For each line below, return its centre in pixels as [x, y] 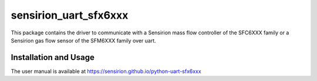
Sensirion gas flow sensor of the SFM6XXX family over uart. [84, 40]
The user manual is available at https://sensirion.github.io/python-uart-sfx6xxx [106, 71]
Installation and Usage [53, 57]
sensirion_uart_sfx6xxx [70, 15]
